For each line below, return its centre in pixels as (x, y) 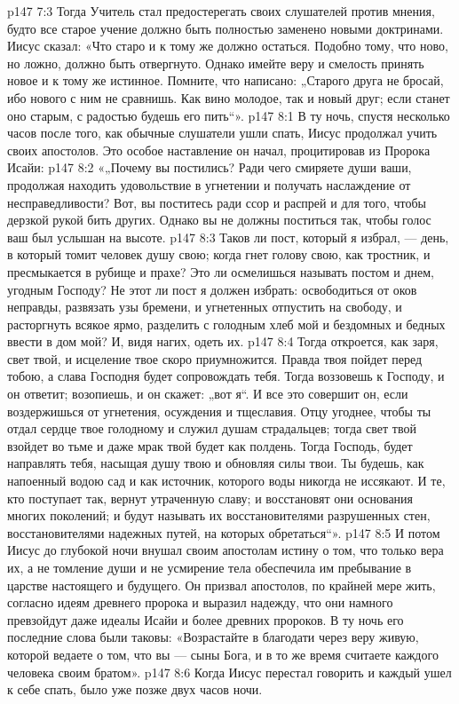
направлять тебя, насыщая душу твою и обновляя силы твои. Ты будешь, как (216, 463)
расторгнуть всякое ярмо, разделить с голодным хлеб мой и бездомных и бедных (226, 324)
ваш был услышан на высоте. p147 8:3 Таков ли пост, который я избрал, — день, (228, 237)
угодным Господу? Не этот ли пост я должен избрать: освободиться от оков (212, 289)
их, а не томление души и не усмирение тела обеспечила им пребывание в (210, 567)
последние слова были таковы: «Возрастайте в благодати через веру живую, (213, 637)
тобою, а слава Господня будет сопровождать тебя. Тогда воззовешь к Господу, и (226, 376)
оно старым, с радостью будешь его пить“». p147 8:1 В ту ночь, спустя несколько (229, 115)
